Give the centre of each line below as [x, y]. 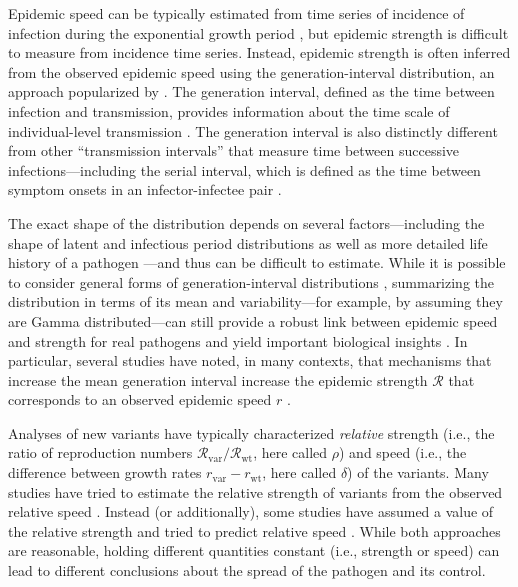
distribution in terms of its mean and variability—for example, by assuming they [255, 301]
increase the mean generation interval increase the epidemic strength [218, 379]
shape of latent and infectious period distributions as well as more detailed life [248, 242]
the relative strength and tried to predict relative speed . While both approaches [254, 530]
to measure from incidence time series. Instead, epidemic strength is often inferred [259, 52]
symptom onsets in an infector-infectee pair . [145, 189]
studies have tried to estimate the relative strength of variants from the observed [255, 491]
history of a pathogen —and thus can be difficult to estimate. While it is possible [257, 262]
